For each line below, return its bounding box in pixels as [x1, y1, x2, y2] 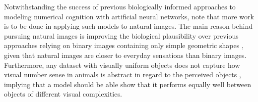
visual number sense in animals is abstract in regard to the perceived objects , [4, 69, 241, 80]
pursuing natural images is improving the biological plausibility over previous [4, 30, 239, 41]
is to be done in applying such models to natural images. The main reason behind [4, 21, 253, 31]
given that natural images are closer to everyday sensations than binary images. [4, 50, 247, 60]
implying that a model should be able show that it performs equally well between [4, 79, 252, 89]
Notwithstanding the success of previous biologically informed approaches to [4, 1, 236, 11]
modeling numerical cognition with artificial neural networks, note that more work [4, 11, 254, 21]
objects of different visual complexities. [4, 89, 122, 99]
